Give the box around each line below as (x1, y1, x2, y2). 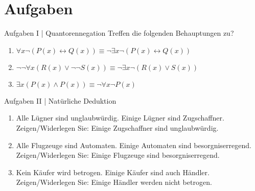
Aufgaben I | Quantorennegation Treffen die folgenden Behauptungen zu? (4, 28, 234, 38)
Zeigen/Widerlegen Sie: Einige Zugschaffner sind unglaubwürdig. (16, 122, 219, 133)
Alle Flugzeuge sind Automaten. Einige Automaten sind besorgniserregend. (16, 139, 251, 150)
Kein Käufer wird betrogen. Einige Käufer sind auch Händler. (16, 166, 210, 177)
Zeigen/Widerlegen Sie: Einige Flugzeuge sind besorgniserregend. (16, 150, 220, 160)
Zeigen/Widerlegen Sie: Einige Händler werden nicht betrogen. (16, 177, 212, 187)
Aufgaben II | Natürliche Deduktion (4, 95, 117, 106)
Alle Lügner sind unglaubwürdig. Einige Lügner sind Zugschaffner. (16, 112, 224, 123)
